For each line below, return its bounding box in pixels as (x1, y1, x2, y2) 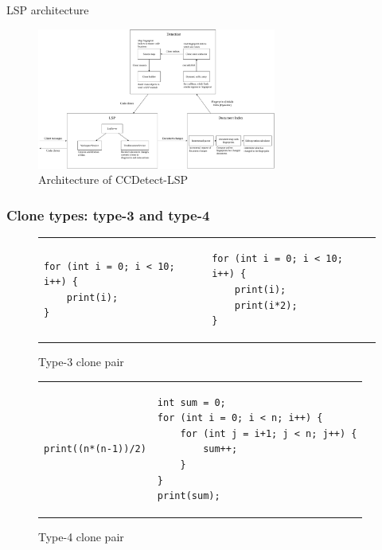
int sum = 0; (157, 396, 226, 408)
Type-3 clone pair (38, 353, 124, 370)
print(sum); (157, 490, 220, 502)
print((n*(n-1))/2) (44, 443, 146, 455)
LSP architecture (6, 2, 89, 18)
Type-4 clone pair (38, 529, 124, 545)
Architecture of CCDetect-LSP (38, 171, 189, 188)
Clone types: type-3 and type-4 (6, 205, 210, 224)
